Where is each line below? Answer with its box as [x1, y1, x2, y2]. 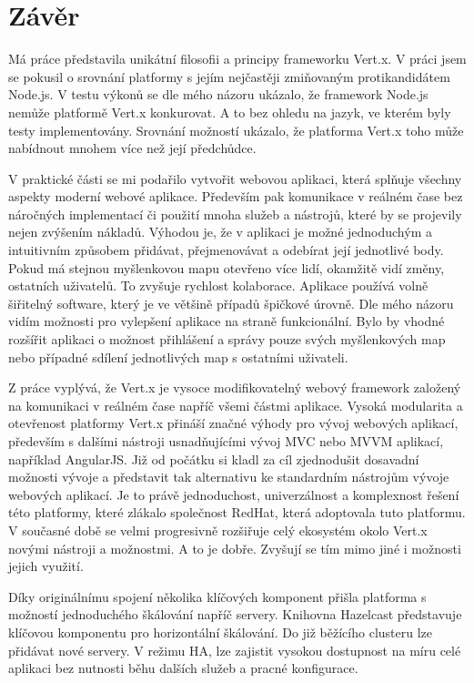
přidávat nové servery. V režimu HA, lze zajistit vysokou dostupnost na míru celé [8, 640, 461, 659]
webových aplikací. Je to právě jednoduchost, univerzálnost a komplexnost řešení [8, 484, 459, 504]
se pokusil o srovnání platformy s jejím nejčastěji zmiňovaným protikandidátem [8, 66, 450, 86]
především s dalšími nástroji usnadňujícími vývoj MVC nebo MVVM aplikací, [8, 432, 444, 450]
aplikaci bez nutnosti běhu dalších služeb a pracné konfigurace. [8, 658, 358, 678]
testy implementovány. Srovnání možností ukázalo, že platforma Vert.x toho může [8, 120, 464, 139]
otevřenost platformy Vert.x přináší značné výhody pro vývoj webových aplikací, [8, 413, 459, 433]
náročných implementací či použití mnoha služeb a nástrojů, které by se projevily [8, 204, 462, 223]
